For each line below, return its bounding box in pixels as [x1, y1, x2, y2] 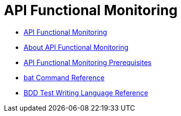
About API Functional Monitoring [24, 43, 129, 51]
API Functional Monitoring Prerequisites [24, 58, 151, 67]
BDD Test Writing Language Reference [24, 88, 149, 97]
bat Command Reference [24, 73, 105, 82]
